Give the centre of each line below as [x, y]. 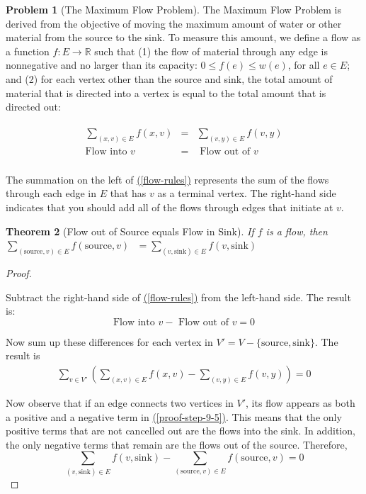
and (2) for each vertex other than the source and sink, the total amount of [169, 78]
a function [28, 51]
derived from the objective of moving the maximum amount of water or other [174, 23]
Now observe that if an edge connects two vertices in [120, 402]
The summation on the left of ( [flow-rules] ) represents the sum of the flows [167, 179]
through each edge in [51, 193]
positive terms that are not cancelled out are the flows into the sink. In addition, [181, 431]
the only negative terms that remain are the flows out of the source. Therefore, [177, 444]
